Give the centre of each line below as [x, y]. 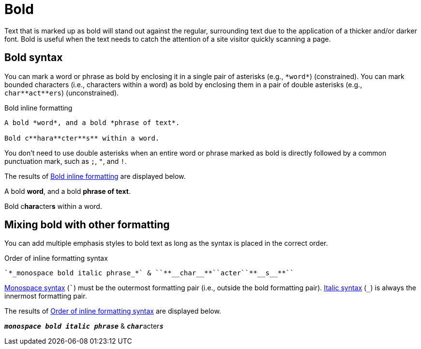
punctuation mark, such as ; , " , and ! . [66, 161]
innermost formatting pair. [46, 296]
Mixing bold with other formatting [87, 225]
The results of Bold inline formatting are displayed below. [95, 176]
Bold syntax [34, 58]
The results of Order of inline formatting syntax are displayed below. [113, 311]
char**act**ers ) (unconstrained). [62, 93]
